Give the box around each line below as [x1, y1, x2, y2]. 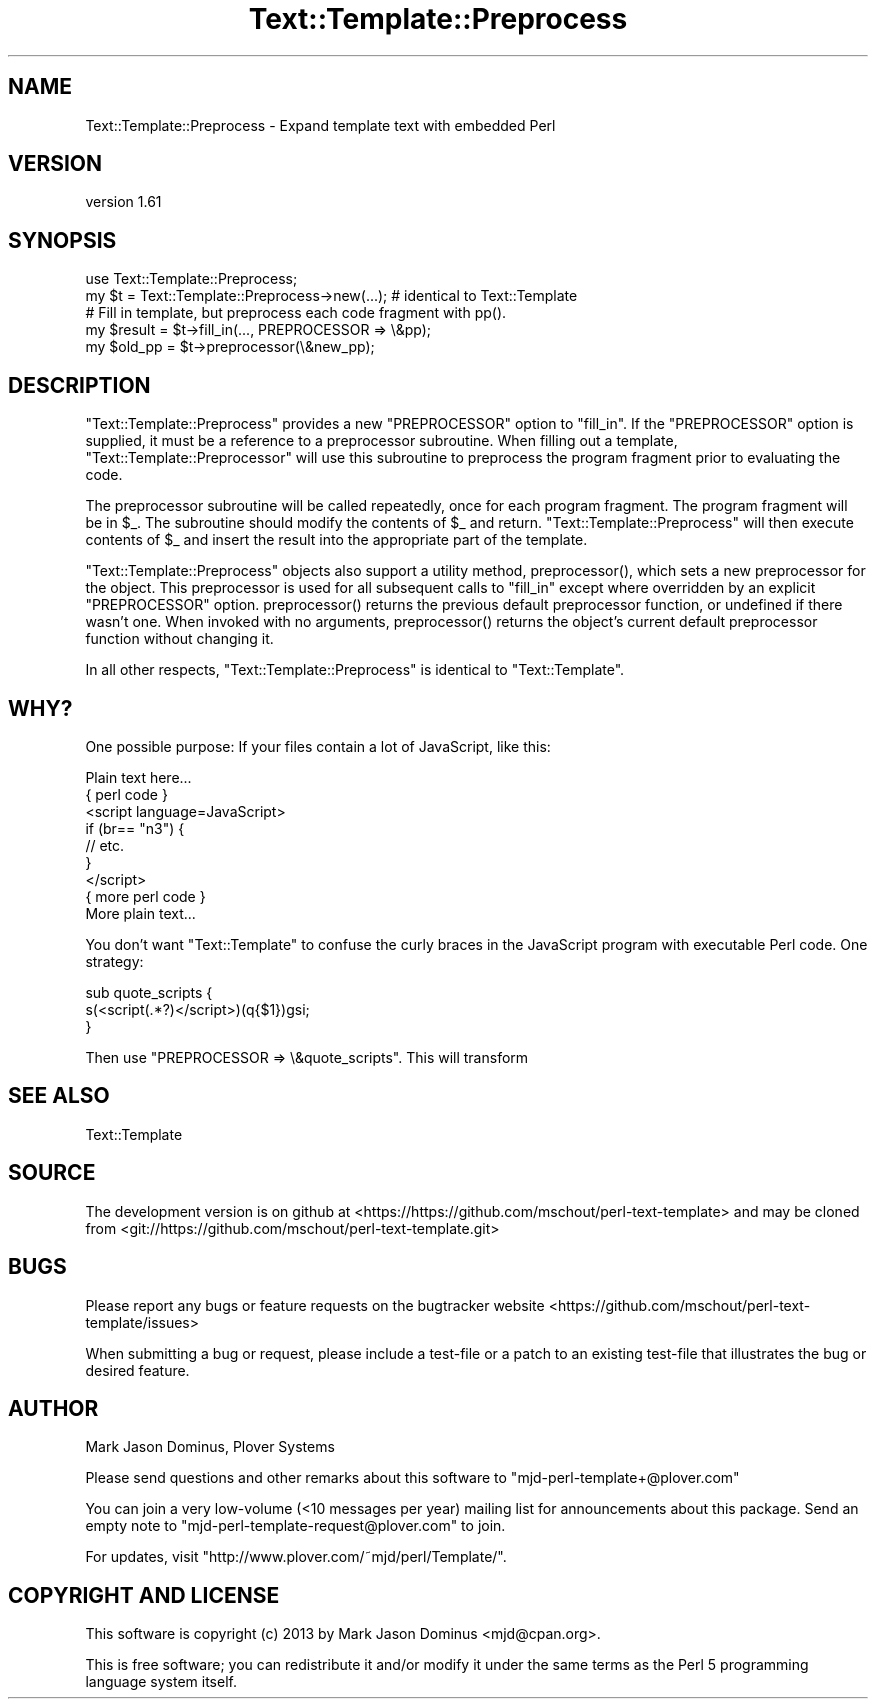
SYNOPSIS [8, 227, 117, 253]
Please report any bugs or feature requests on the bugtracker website [85, 1296, 545, 1314]
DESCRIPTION [8, 372, 151, 398]
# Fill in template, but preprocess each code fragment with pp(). [85, 304, 507, 322]
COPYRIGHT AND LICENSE [8, 1582, 280, 1608]
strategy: [85, 952, 144, 970]
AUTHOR [8, 1395, 99, 1421]
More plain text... [85, 904, 196, 922]
